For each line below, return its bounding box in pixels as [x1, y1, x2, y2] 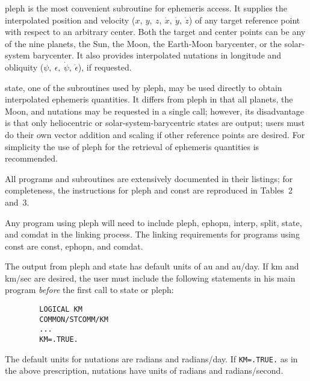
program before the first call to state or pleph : [5, 283, 174, 296]
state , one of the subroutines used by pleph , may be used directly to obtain [5, 81, 282, 93]
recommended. [5, 152, 58, 165]
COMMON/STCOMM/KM [39, 315, 108, 324]
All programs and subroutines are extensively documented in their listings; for [5, 172, 293, 184]
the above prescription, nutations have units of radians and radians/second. [5, 364, 284, 377]
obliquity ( [5, 60, 44, 73]
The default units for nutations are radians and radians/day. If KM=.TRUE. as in [5, 352, 298, 365]
